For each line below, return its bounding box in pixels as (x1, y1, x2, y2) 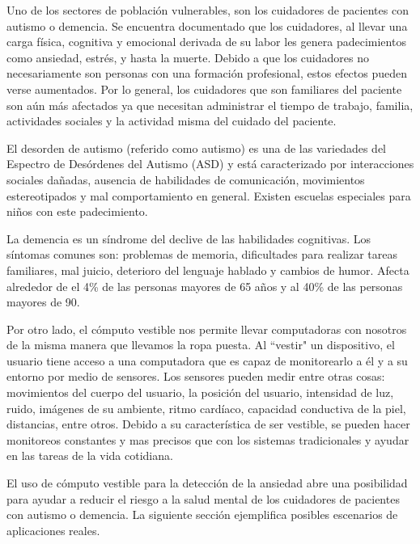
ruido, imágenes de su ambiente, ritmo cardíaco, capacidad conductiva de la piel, (6, 399, 406, 416)
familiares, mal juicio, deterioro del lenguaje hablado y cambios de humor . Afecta (6, 261, 409, 278)
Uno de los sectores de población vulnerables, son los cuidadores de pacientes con (6, 2, 409, 18)
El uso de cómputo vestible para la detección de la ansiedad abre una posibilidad (6, 474, 408, 491)
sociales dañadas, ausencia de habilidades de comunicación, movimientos (6, 171, 365, 188)
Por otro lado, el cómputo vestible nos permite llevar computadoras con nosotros (6, 320, 407, 337)
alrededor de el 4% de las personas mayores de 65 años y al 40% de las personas (6, 277, 403, 294)
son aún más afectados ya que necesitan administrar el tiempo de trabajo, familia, (6, 96, 414, 113)
